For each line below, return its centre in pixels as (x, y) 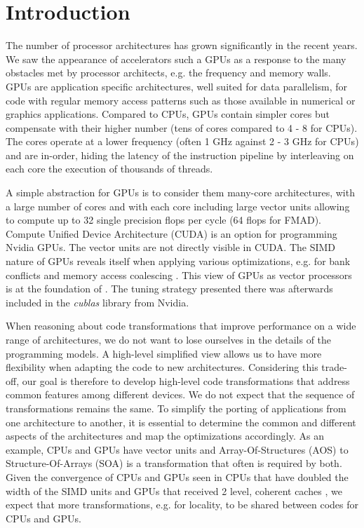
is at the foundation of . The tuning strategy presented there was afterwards (169, 289)
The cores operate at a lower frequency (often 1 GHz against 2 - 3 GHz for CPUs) (182, 141)
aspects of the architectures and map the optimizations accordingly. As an (165, 436)
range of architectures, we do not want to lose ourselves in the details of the (169, 339)
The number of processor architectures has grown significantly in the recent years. (182, 45)
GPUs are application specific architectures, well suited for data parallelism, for (177, 86)
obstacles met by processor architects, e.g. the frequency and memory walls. (168, 73)
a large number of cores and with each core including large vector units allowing (178, 206)
